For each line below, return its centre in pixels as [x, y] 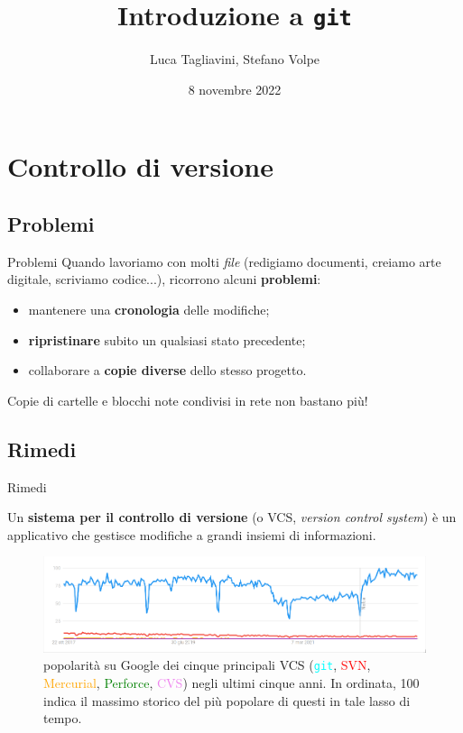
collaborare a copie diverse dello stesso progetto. [167, 370]
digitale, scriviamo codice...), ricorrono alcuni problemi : [164, 279]
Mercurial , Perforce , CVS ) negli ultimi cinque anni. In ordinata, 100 [231, 683]
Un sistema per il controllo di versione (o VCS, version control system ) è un [232, 517]
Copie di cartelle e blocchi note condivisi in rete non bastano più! [188, 400]
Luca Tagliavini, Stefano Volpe [235, 59]
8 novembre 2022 [235, 89]
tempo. [63, 718]
